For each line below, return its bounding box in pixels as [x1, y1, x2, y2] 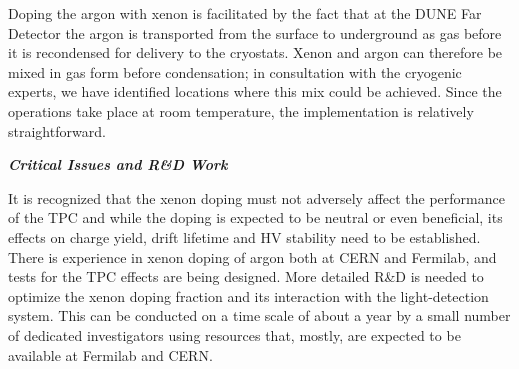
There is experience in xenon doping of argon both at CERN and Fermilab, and [8, 246, 497, 267]
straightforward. [8, 120, 106, 141]
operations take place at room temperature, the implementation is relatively [8, 100, 474, 121]
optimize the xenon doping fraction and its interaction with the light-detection [8, 285, 489, 306]
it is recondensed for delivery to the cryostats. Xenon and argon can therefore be [8, 42, 503, 63]
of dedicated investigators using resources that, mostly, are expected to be [8, 324, 461, 345]
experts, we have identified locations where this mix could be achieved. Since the [8, 81, 502, 102]
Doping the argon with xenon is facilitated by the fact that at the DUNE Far [8, 3, 482, 23]
